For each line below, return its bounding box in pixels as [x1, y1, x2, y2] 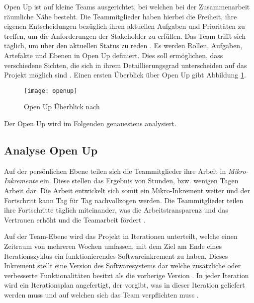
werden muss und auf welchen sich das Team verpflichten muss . [4, 289, 199, 300]
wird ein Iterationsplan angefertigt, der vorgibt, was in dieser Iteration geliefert [4, 280, 245, 290]
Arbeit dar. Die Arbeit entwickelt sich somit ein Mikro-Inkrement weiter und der [4, 185, 250, 195]
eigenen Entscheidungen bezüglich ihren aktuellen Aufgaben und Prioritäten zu [4, 21, 245, 31]
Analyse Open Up [4, 142, 98, 157]
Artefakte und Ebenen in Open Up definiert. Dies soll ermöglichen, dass [4, 50, 223, 60]
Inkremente [4, 175, 38, 186]
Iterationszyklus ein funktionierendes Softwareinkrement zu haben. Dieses [4, 250, 228, 261]
